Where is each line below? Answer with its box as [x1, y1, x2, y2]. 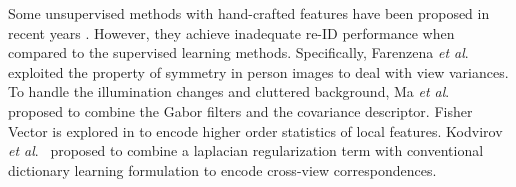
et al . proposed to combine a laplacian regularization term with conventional [8, 140, 484, 161]
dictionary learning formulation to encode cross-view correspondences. [8, 159, 437, 180]
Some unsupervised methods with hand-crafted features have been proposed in [8, 3, 490, 23]
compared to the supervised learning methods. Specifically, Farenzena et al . [8, 42, 469, 63]
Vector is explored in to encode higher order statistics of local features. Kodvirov [8, 120, 503, 141]
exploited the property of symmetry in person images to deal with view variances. [8, 61, 509, 82]
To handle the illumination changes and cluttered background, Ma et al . [8, 81, 450, 102]
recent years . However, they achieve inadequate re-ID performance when [8, 22, 455, 43]
